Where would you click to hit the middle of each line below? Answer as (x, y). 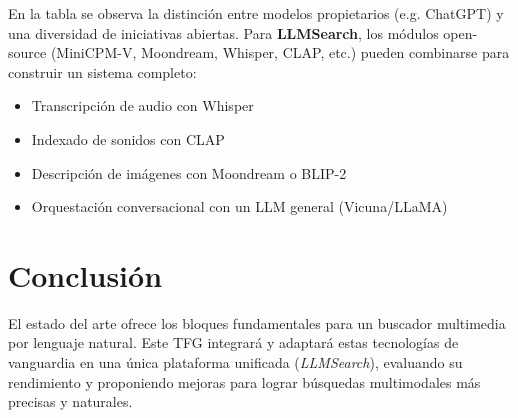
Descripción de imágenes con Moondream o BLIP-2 (189, 172)
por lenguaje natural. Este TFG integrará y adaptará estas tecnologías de (233, 342)
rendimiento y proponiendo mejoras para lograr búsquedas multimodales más (244, 381)
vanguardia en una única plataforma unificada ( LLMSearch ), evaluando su (235, 362)
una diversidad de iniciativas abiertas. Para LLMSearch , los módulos (223, 32)
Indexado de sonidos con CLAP (128, 138)
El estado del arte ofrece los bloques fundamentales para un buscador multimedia (257, 322)
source (27, 52)
